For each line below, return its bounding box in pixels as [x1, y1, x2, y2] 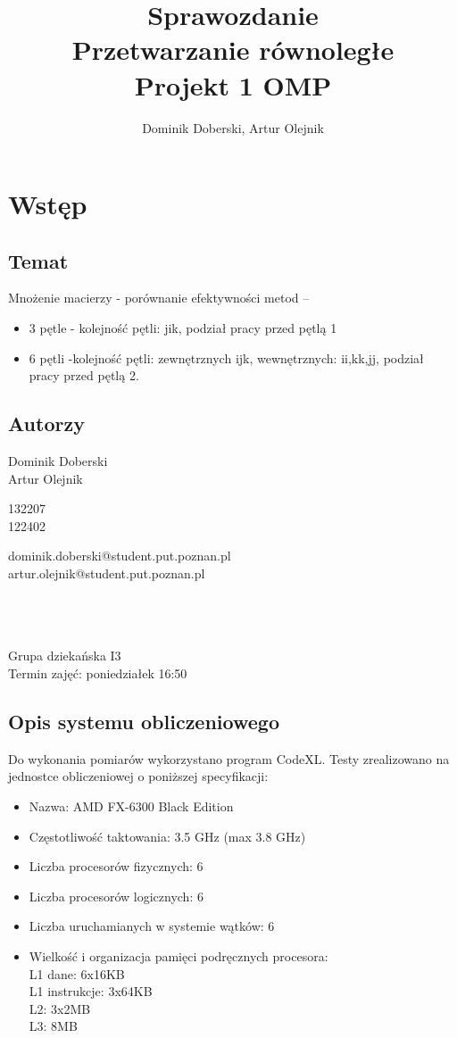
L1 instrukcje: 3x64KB [29, 982, 153, 1001]
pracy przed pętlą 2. [29, 366, 139, 385]
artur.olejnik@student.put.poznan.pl [8, 564, 205, 583]
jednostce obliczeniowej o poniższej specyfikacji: [8, 767, 269, 785]
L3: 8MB [29, 1017, 78, 1035]
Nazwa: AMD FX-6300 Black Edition [29, 796, 234, 815]
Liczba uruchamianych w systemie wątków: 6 [29, 917, 275, 935]
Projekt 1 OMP [134, 66, 332, 103]
